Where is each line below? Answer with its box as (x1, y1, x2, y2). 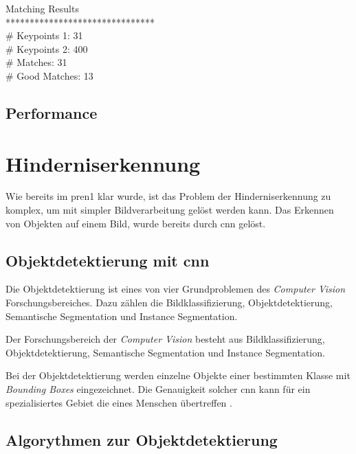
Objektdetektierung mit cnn (5, 249, 210, 271)
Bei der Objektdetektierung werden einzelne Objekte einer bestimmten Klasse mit (5, 368, 351, 383)
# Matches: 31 (5, 55, 67, 69)
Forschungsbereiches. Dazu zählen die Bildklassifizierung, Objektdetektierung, (5, 295, 333, 310)
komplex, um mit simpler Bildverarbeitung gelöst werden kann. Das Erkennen (5, 203, 334, 217)
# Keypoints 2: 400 (5, 41, 88, 56)
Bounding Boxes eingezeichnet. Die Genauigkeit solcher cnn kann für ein (5, 382, 311, 396)
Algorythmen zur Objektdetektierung (5, 429, 278, 450)
